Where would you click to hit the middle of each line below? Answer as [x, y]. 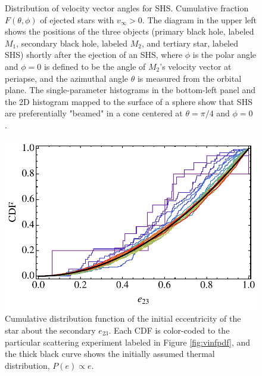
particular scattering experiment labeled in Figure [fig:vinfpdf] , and [128, 342]
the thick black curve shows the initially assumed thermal [110, 354]
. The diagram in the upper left [199, 19]
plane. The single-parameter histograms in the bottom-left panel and [130, 90]
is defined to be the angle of [95, 66]
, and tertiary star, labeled [190, 43]
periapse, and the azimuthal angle [67, 78]
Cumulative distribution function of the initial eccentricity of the [123, 318]
